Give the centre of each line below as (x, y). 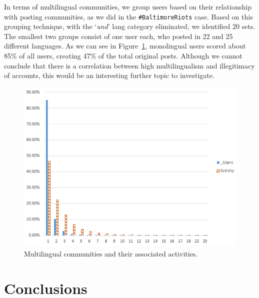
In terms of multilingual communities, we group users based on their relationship (128, 6)
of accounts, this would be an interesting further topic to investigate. (109, 75)
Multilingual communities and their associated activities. (111, 253)
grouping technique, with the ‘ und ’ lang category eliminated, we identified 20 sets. (130, 26)
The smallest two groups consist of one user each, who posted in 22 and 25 (118, 36)
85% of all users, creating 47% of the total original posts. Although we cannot (123, 56)
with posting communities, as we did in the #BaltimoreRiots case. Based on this (128, 16)
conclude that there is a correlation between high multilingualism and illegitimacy (129, 65)
